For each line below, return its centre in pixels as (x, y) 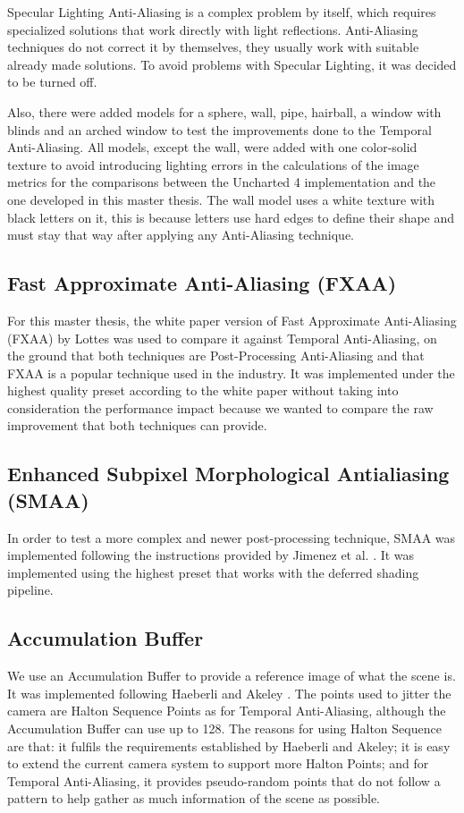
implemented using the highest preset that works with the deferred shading (213, 572)
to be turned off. (52, 82)
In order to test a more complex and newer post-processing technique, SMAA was (232, 537)
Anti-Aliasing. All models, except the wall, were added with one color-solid (212, 147)
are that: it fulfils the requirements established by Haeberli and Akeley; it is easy (229, 745)
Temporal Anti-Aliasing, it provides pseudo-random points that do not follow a (224, 780)
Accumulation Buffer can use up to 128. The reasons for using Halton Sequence (224, 728)
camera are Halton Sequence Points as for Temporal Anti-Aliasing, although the (227, 711)
